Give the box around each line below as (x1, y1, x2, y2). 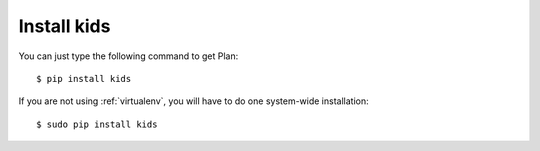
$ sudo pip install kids (36, 118, 158, 130)
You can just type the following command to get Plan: (18, 50, 239, 62)
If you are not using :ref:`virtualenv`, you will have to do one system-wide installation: (18, 95, 369, 107)
